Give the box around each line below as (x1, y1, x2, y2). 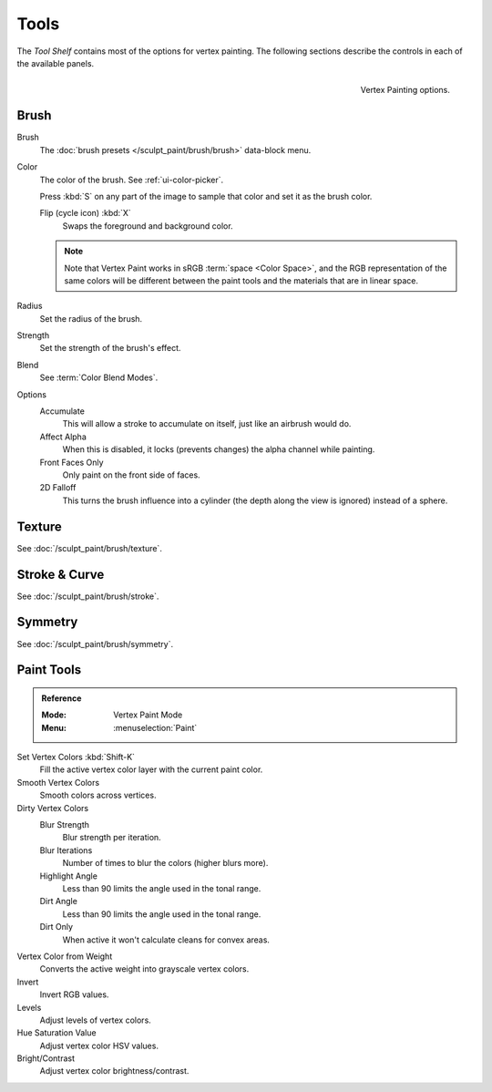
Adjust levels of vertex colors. (39, 1015, 152, 1025)
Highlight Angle (39, 871, 97, 881)
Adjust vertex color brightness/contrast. (39, 1066, 190, 1077)
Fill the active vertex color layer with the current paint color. (39, 764, 263, 775)
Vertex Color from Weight (16, 951, 113, 962)
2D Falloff (39, 482, 77, 493)
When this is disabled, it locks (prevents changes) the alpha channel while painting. (62, 444, 375, 455)
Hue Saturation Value (16, 1027, 97, 1038)
